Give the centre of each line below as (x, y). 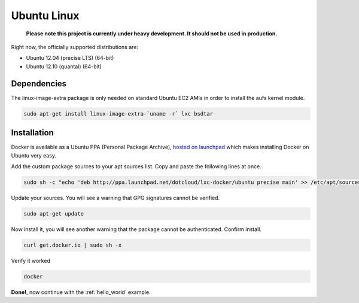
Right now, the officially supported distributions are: (75, 47)
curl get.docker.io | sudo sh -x (73, 245)
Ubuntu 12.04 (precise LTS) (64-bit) (70, 58)
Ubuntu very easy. (34, 155)
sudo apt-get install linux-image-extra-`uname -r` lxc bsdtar (118, 113)
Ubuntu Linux (45, 16)
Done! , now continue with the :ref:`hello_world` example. (81, 292)
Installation (32, 133)
